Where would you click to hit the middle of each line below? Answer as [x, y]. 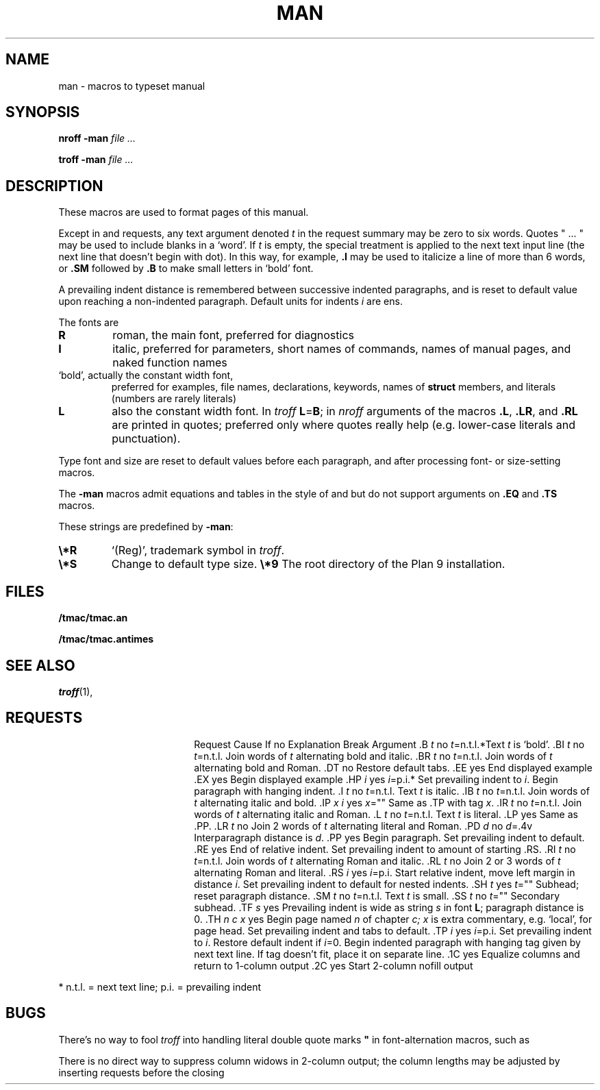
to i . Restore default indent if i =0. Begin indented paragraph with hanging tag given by [387, 942]
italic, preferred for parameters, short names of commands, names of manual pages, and [342, 349]
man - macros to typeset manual [132, 86]
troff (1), [76, 691]
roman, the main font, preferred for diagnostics [233, 335]
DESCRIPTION [54, 186]
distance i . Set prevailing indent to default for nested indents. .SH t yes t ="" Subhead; [387, 884]
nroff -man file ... [97, 138]
